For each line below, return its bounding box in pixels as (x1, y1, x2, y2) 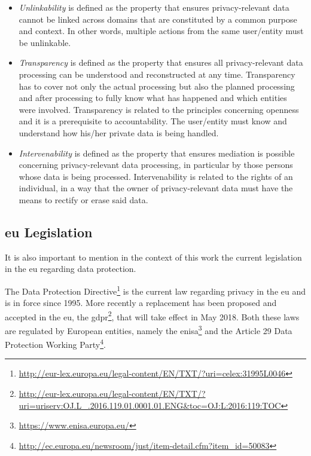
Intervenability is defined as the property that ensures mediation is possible (19, 146, 295, 159)
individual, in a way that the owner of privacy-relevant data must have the (19, 182, 293, 194)
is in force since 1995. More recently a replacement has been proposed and (5, 296, 277, 309)
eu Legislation (5, 222, 93, 241)
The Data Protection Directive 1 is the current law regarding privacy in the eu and (5, 283, 306, 297)
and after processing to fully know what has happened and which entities (19, 91, 287, 104)
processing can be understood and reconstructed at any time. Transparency (19, 68, 295, 80)
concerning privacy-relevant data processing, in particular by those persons (19, 158, 293, 171)
